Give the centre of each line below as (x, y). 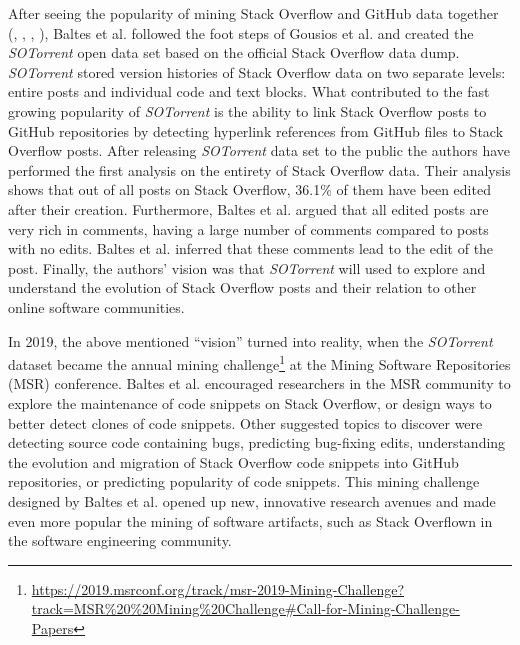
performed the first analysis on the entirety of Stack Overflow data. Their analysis (259, 169)
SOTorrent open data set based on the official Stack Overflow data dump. (234, 52)
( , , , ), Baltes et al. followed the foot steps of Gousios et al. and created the (241, 32)
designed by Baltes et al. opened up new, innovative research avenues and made (252, 500)
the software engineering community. (120, 540)
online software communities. (96, 306)
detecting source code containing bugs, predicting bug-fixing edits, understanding (257, 442)
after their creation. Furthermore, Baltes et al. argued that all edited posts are (248, 208)
